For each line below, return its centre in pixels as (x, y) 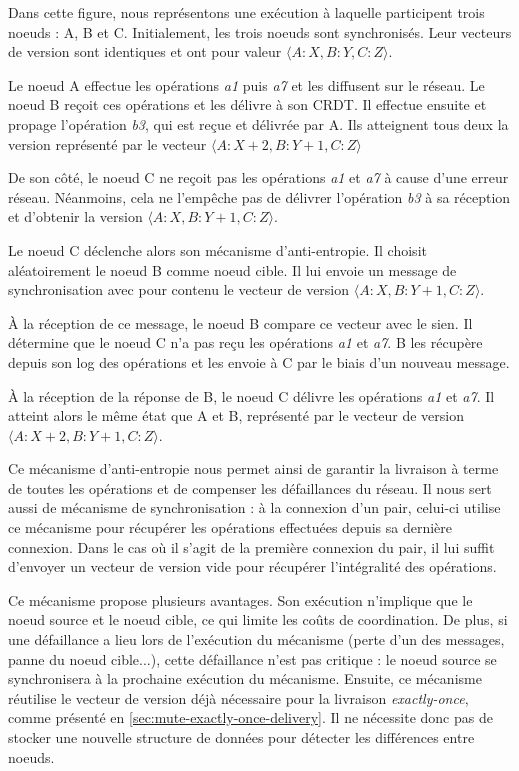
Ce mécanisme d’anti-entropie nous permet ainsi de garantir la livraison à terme (253, 468)
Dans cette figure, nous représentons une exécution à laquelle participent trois (246, 12)
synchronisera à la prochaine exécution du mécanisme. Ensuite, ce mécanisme (245, 678)
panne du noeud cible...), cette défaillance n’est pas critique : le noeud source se (252, 658)
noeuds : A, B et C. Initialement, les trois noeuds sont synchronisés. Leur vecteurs (260, 31)
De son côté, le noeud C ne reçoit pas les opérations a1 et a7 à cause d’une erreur (258, 177)
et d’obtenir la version (75, 216)
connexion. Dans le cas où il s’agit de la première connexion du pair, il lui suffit (251, 546)
